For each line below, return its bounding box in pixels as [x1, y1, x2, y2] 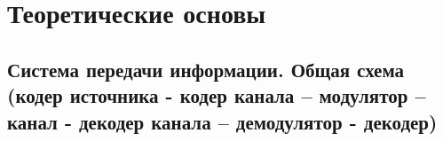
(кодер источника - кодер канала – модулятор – [7, 82, 426, 109]
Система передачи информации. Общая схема [7, 55, 405, 82]
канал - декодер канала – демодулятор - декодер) [7, 107, 438, 135]
